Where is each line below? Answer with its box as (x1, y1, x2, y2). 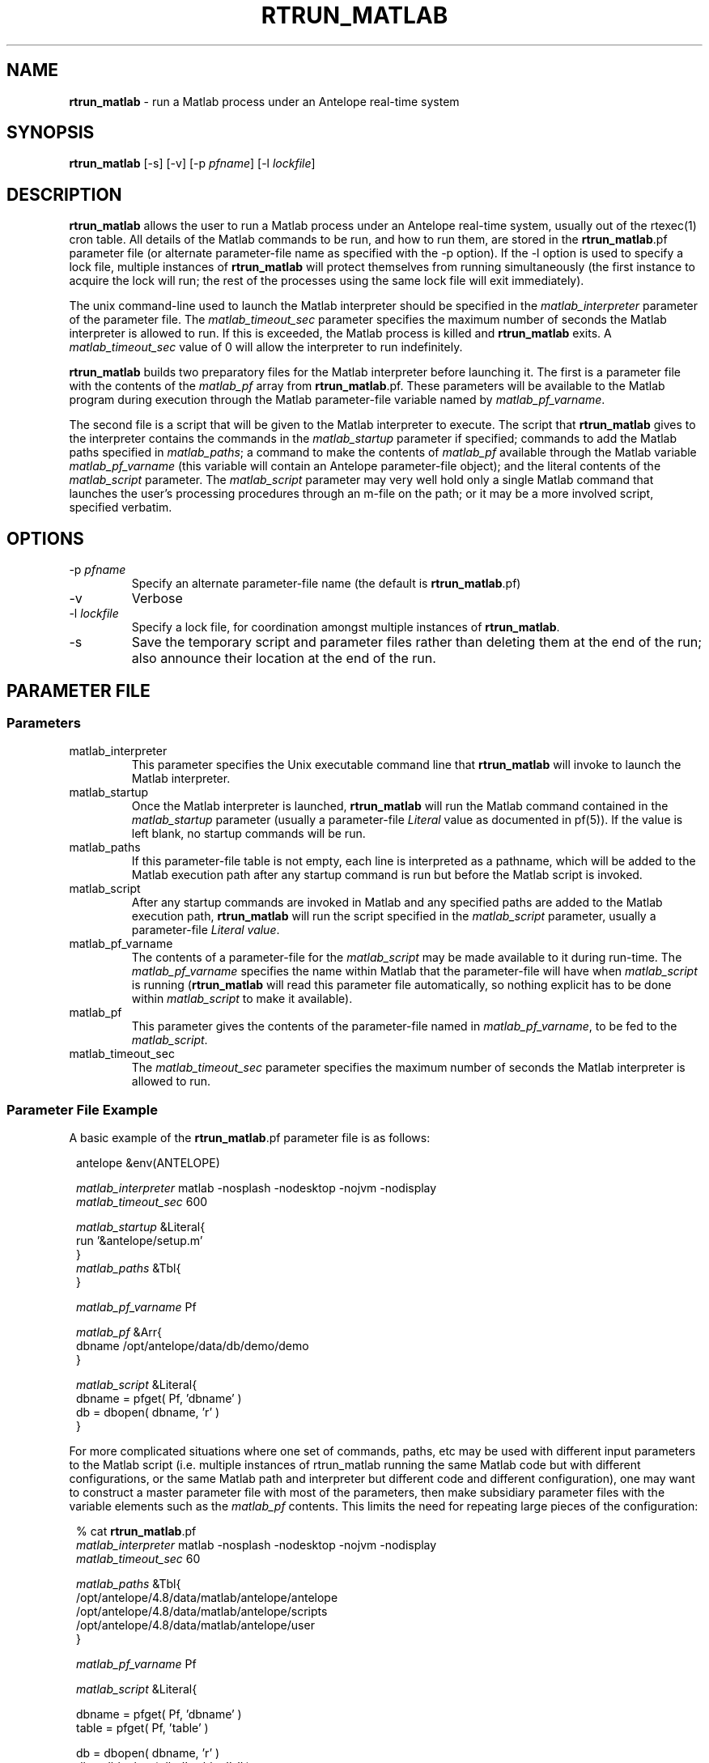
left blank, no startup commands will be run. (131, 826, 366, 841)
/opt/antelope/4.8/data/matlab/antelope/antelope (76, 1591, 338, 1605)
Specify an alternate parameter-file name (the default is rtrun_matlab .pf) (131, 576, 521, 591)
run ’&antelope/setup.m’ (76, 1234, 203, 1248)
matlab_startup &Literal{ (76, 1220, 206, 1234)
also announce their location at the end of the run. (131, 650, 436, 667)
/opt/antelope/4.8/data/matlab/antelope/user (76, 1618, 315, 1633)
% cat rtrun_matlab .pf (76, 1524, 197, 1539)
